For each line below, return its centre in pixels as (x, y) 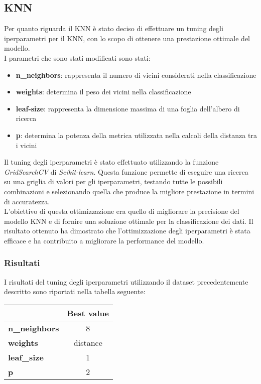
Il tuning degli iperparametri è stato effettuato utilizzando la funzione (111, 162)
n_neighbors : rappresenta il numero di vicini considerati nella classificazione (136, 75)
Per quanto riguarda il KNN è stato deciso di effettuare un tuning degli (114, 28)
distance (88, 342)
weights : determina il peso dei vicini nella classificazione (103, 92)
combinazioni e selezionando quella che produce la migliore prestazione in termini (129, 191)
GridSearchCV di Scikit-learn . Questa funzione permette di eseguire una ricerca (126, 171)
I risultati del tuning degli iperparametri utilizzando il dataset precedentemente (126, 281)
